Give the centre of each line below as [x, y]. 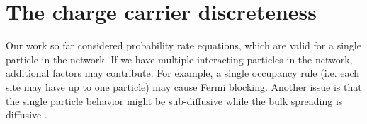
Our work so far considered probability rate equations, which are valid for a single [183, 45]
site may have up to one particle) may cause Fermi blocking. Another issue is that [184, 86]
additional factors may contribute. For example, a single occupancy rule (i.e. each [183, 73]
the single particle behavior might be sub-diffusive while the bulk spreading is [174, 100]
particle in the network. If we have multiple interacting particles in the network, [179, 59]
